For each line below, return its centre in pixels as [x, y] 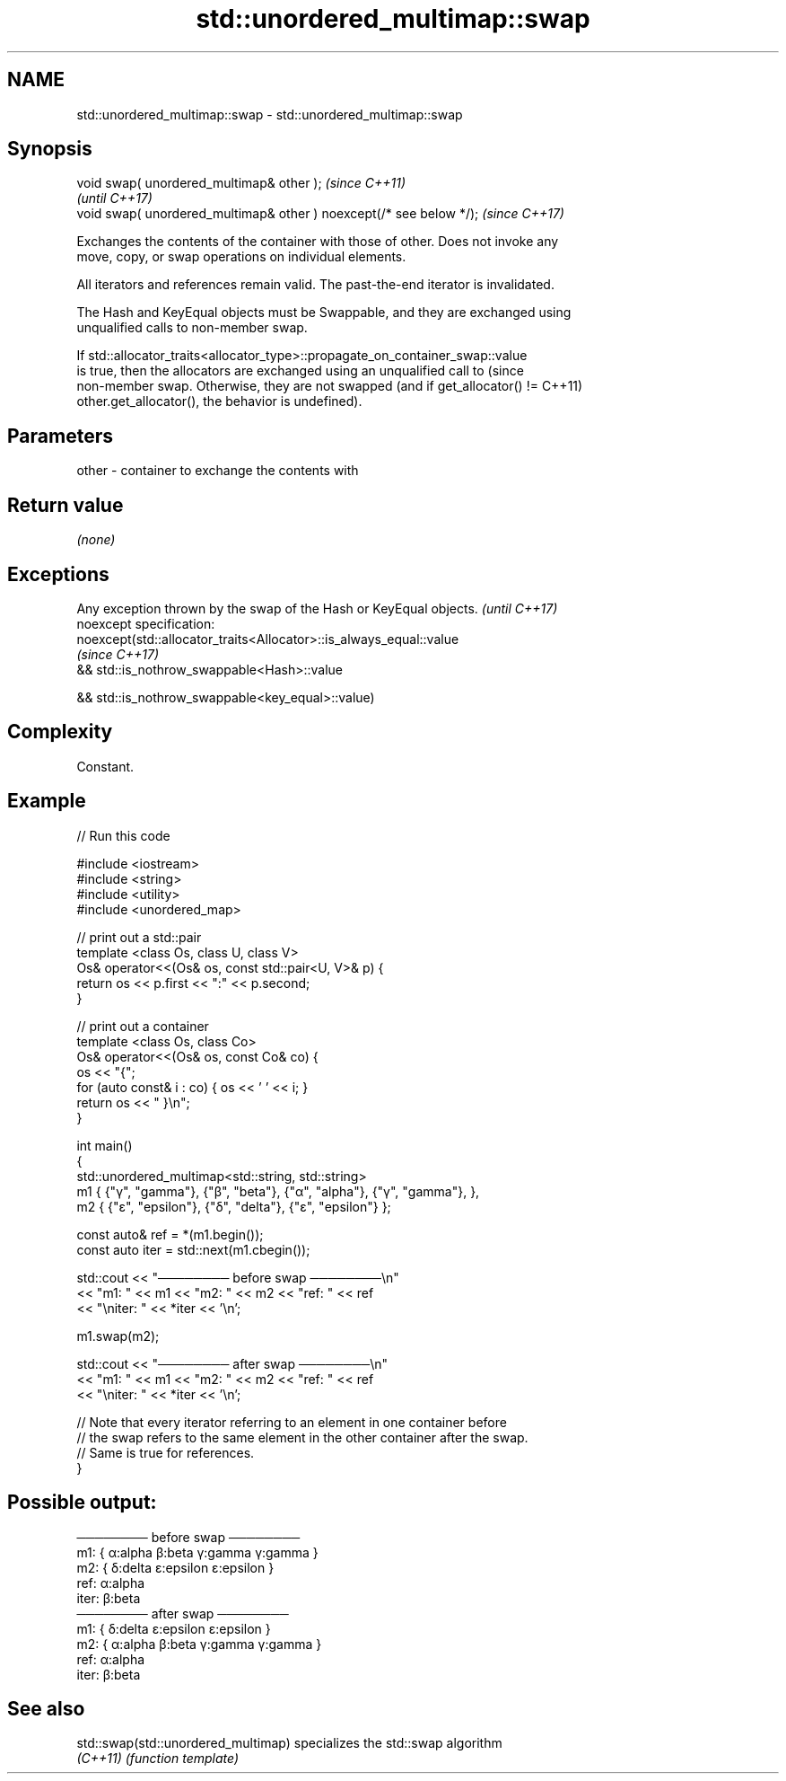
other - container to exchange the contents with [218, 471]
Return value [65, 505]
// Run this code [123, 835]
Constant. [105, 766]
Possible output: [82, 1503]
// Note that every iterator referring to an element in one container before [292, 1422]
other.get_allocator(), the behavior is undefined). [219, 401]
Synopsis [50, 149]
